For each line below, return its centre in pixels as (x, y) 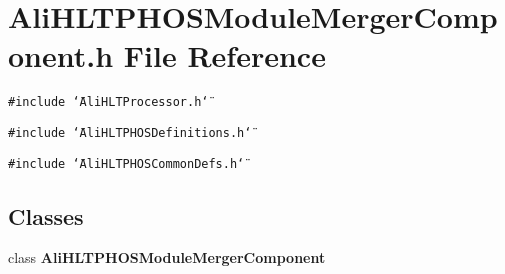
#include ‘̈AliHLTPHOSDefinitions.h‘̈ (130, 132)
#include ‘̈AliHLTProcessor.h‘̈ (108, 102)
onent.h (61, 55)
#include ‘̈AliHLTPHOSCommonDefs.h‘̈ (126, 163)
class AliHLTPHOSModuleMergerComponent (167, 257)
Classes (46, 215)
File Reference (224, 55)
